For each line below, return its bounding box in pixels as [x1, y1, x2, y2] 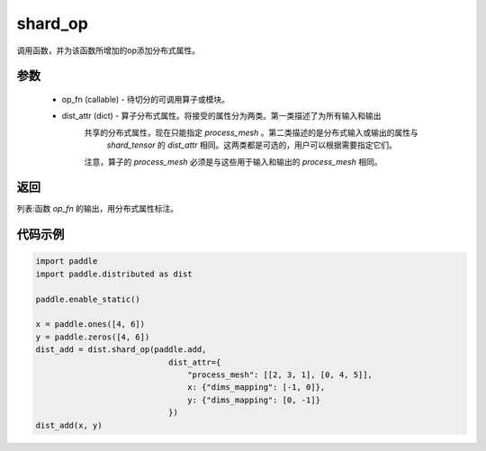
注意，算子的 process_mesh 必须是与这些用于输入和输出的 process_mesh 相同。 [84, 156, 382, 167]
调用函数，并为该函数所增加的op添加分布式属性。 [16, 45, 200, 56]
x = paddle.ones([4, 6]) [35, 320, 146, 329]
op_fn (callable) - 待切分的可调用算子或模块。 [61, 94, 229, 104]
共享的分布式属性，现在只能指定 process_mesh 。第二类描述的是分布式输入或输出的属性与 [84, 127, 418, 138]
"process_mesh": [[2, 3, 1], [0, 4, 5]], [187, 369, 373, 380]
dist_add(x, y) [35, 419, 103, 430]
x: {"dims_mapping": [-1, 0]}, [187, 383, 326, 392]
